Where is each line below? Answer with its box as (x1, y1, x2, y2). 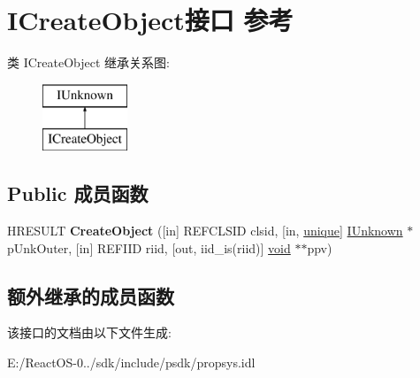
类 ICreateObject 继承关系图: (7, 53, 170, 72)
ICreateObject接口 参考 (7, 2, 294, 38)
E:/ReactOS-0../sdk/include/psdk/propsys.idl (7, 353, 256, 372)
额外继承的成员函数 (7, 282, 174, 309)
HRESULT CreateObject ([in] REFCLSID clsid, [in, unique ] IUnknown (7, 221, 403, 240)
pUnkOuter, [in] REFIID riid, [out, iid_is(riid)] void (7, 238, 291, 257)
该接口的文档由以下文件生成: (7, 323, 172, 342)
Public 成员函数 (7, 180, 149, 207)
